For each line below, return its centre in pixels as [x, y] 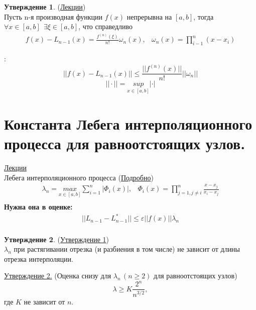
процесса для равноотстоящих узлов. [125, 143]
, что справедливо [106, 26]
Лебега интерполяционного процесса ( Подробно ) [79, 177]
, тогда [204, 16]
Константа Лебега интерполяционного [128, 123]
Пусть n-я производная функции [53, 16]
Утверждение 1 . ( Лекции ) [45, 7]
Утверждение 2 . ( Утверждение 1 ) [57, 239]
